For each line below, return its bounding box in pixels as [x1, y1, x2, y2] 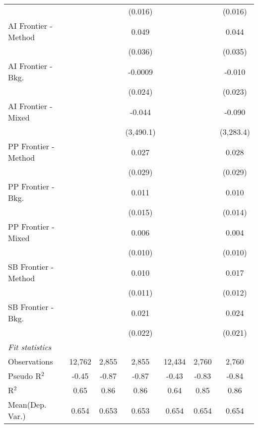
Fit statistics [8, 341, 52, 353]
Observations [8, 356, 53, 367]
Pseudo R [8, 370, 42, 381]
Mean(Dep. [8, 399, 47, 410]
